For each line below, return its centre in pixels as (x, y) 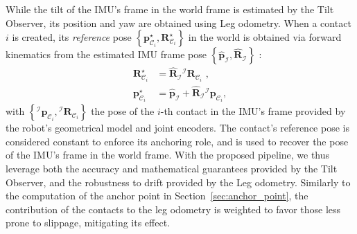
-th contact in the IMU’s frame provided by (253, 111)
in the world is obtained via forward (265, 37)
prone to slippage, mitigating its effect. (88, 223)
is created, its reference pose (72, 37)
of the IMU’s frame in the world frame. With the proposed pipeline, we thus (168, 155)
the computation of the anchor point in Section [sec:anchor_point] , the (157, 196)
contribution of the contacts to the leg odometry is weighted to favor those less (173, 209)
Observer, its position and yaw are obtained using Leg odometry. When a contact (178, 22)
